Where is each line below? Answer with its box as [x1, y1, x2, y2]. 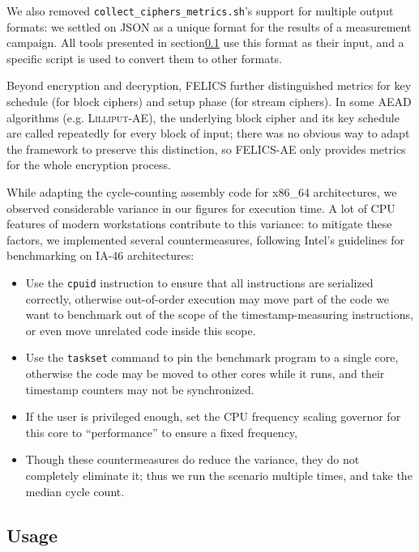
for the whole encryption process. [6, 156, 171, 173]
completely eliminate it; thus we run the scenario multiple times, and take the [25, 467, 413, 484]
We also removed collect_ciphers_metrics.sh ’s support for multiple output [6, 2, 394, 19]
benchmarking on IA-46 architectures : [6, 247, 195, 264]
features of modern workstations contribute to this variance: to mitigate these [6, 215, 392, 232]
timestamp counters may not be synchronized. [25, 380, 254, 397]
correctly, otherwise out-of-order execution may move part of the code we [25, 290, 390, 307]
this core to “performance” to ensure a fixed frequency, [25, 423, 297, 440]
